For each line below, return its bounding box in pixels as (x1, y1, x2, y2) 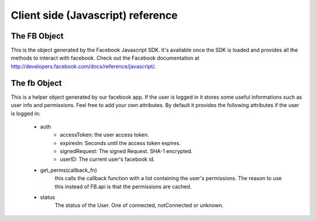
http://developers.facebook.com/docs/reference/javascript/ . (11, 63, 156, 70)
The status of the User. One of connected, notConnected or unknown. (54, 202, 224, 209)
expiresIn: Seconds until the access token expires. (60, 139, 181, 146)
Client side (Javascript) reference (11, 9, 178, 22)
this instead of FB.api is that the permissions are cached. (54, 183, 192, 190)
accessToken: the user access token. (60, 132, 149, 139)
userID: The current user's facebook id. (60, 156, 155, 163)
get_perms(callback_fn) (40, 167, 97, 174)
